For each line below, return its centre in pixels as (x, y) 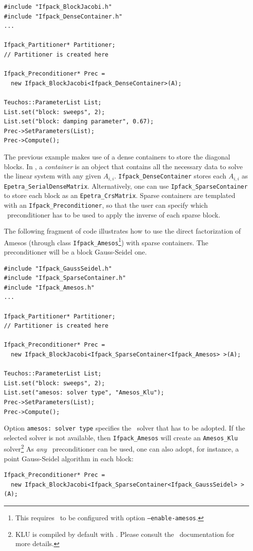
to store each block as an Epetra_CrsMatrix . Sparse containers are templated (120, 195)
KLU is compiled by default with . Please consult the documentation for (125, 534)
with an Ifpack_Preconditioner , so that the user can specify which (106, 205)
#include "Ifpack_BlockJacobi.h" (58, 7)
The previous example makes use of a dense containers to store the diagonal (117, 156)
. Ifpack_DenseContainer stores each (170, 176)
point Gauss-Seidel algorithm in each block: (69, 458)
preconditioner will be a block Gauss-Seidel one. (75, 252)
